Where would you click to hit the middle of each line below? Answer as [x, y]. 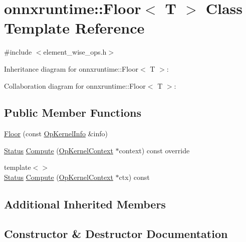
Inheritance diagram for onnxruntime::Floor [71, 68]
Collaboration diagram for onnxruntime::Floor [75, 85]
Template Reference [74, 28]
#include [18, 52]
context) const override [154, 150]
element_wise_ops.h [75, 52]
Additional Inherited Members [85, 204]
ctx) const [134, 177]
